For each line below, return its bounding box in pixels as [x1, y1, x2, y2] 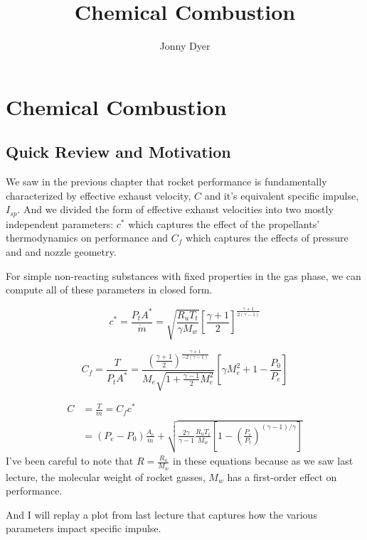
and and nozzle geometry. [6, 244, 117, 259]
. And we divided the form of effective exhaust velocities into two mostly [17, 202, 334, 217]
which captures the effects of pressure [186, 230, 349, 245]
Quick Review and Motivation [6, 141, 231, 163]
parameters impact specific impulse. [6, 521, 161, 536]
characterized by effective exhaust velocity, [6, 188, 191, 202]
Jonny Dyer [159, 38, 211, 53]
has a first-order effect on [227, 469, 337, 484]
